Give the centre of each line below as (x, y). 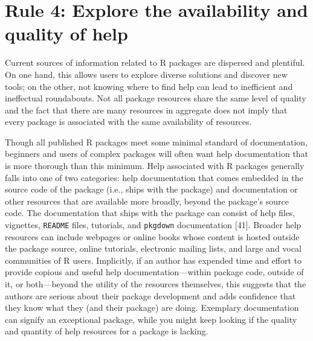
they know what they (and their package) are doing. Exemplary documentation (152, 308)
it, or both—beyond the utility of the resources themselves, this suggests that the (156, 284)
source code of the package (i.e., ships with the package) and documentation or (151, 189)
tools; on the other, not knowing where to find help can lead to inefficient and (149, 86)
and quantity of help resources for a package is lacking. (107, 331)
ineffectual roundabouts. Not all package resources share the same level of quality (156, 98)
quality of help (66, 33)
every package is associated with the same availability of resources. (128, 122)
